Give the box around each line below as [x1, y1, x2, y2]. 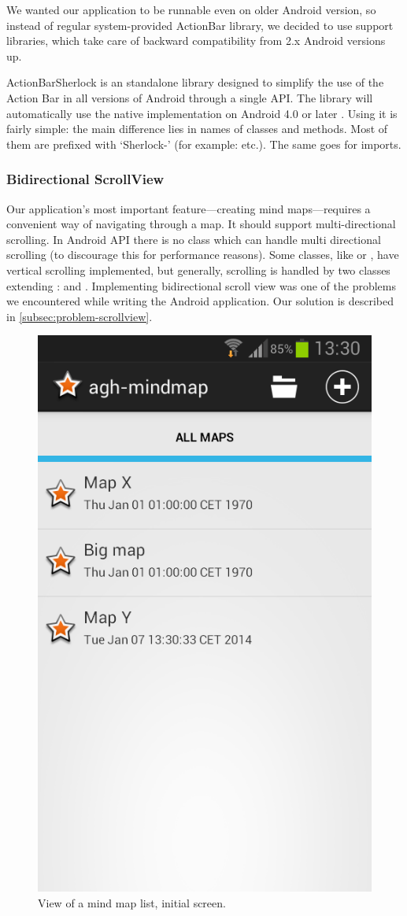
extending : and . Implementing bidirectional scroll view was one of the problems [6, 277, 397, 294]
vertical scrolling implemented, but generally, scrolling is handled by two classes [6, 261, 390, 278]
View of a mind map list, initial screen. [38, 894, 226, 910]
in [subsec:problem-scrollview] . [6, 308, 153, 324]
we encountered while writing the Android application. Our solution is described [6, 293, 394, 309]
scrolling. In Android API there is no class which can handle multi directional [6, 231, 381, 247]
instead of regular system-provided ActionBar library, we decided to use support [6, 17, 394, 33]
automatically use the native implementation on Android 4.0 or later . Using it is [6, 105, 398, 121]
